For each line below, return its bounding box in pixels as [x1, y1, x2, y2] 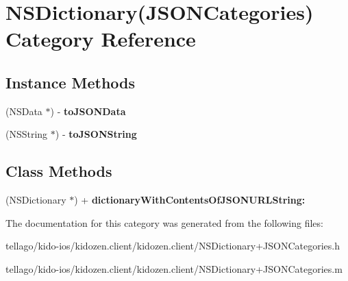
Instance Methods [5, 71, 135, 93]
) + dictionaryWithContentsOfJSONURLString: [74, 193, 306, 207]
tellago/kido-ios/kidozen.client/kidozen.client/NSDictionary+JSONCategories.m [5, 261, 343, 276]
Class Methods [5, 160, 112, 182]
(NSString [5, 127, 48, 141]
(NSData [5, 103, 42, 118]
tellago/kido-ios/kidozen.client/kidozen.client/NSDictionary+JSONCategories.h [5, 239, 340, 253]
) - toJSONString [55, 127, 137, 141]
